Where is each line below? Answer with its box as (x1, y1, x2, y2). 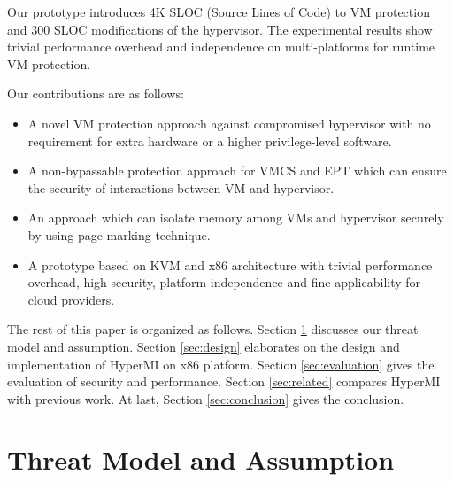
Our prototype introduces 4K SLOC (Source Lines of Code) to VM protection (7, 3, 430, 20)
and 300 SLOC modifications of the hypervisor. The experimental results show (7, 19, 433, 38)
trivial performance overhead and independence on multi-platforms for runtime (7, 37, 435, 56)
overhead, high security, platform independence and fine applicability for (27, 273, 421, 292)
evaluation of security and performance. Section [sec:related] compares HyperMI (7, 372, 441, 391)
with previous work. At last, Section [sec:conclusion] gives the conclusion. (7, 389, 404, 408)
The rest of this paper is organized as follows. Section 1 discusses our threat (7, 320, 419, 338)
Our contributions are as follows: (7, 84, 184, 103)
